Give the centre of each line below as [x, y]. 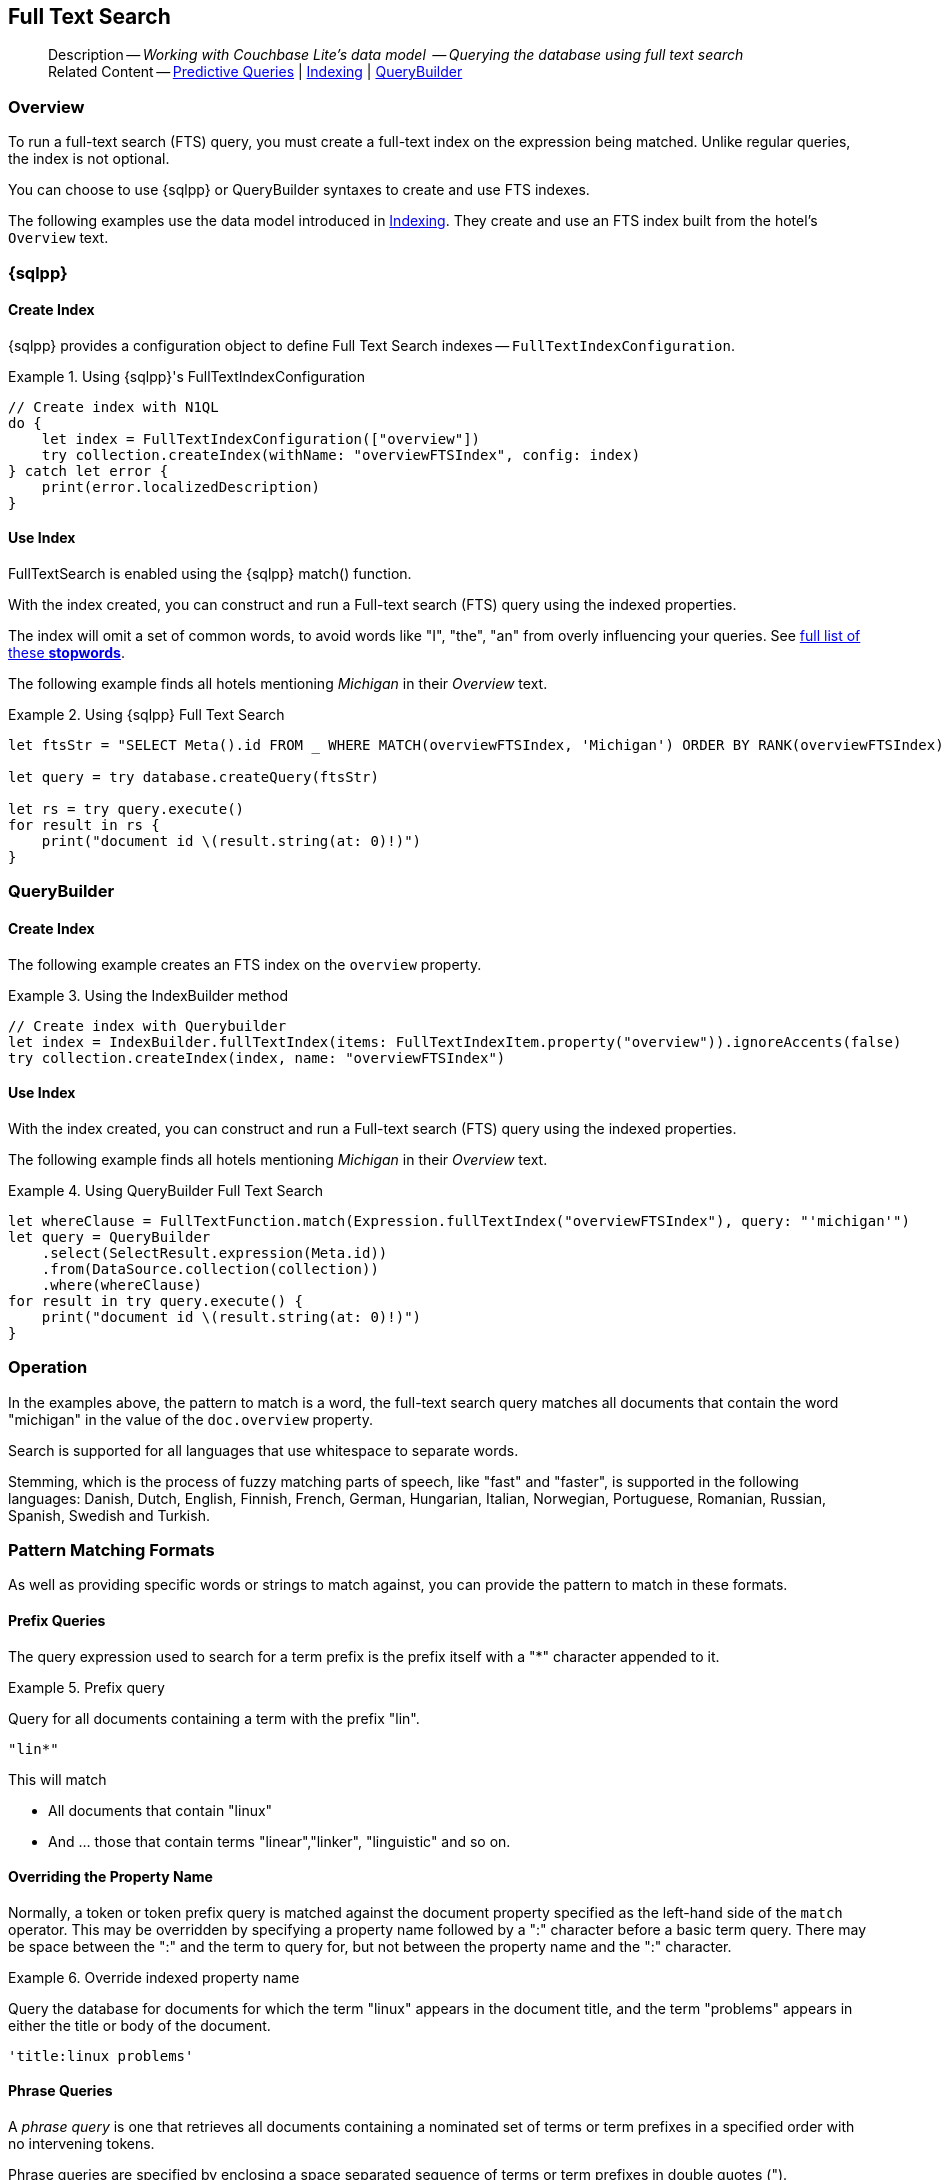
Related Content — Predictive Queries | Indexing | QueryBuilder [255, 72]
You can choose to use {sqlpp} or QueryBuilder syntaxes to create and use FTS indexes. [299, 190]
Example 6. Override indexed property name [154, 1977]
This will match [57, 1779]
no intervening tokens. [81, 2143]
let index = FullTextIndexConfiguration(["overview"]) [261, 438]
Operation [48, 1367]
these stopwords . [66, 652]
